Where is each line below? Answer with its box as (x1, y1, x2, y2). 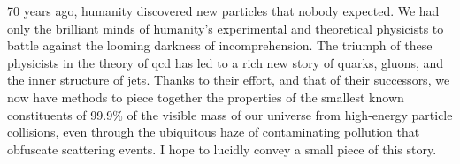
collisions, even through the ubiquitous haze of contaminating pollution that (7, 123, 420, 141)
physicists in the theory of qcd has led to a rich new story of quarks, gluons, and (7, 53, 444, 71)
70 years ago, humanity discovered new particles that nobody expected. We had (7, 2, 440, 19)
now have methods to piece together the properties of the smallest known (7, 87, 404, 106)
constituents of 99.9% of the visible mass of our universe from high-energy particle (7, 105, 453, 123)
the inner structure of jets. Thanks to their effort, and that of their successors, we (7, 71, 450, 89)
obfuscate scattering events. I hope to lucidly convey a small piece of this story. (7, 139, 437, 158)
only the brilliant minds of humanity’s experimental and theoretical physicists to (7, 19, 444, 37)
